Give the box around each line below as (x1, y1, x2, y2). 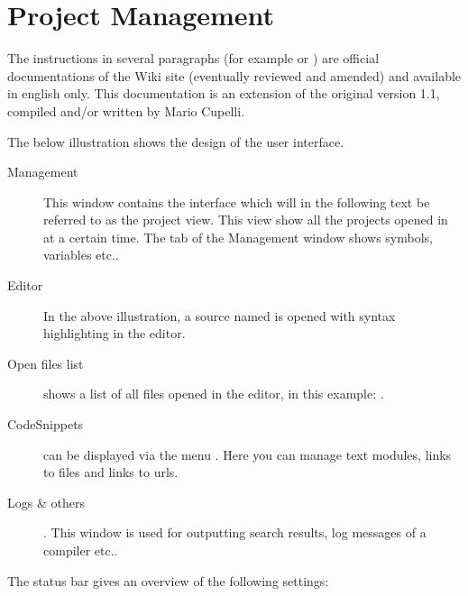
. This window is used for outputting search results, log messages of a (43, 523, 427, 542)
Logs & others (7, 492, 85, 511)
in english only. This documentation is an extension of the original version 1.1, (7, 84, 440, 103)
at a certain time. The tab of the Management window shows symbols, (43, 227, 433, 246)
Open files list (7, 353, 84, 372)
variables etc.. (43, 245, 119, 264)
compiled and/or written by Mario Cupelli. (7, 101, 245, 120)
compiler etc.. (43, 541, 118, 559)
